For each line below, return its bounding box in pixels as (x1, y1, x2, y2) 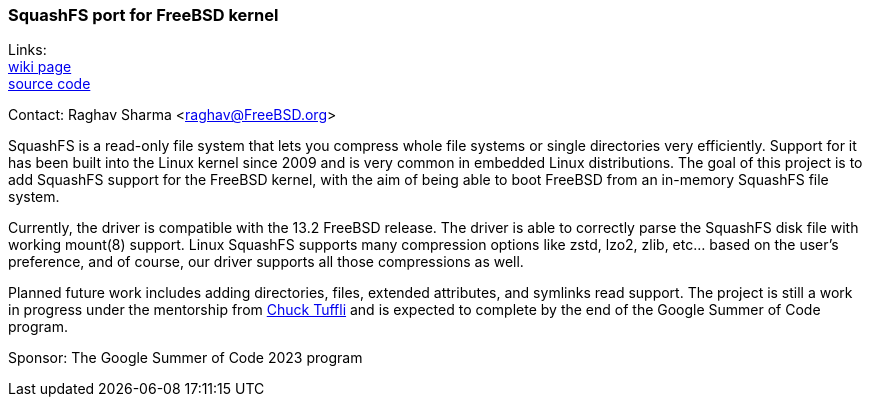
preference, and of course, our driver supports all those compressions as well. (8, 253, 524, 271)
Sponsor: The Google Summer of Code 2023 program (8, 349, 363, 367)
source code (8, 75, 91, 93)
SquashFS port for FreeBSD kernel (8, 5, 279, 25)
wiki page (8, 58, 72, 76)
